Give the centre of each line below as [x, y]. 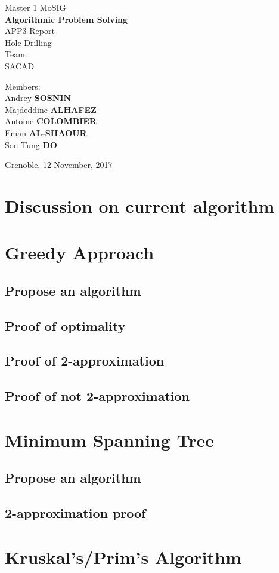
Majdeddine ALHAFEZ [51, 109]
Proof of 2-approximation [85, 361]
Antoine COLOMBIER [51, 121]
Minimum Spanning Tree [110, 439]
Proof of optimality [65, 325]
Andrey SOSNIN [38, 98]
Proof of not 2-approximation [97, 396]
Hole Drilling [28, 42]
